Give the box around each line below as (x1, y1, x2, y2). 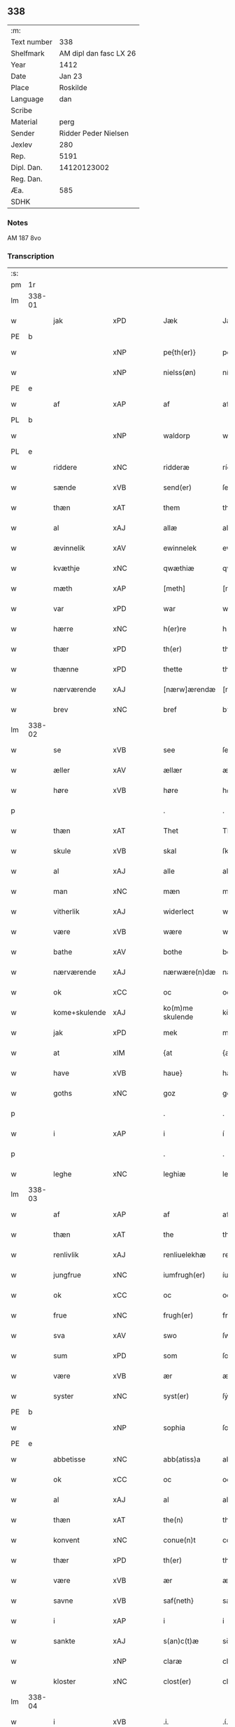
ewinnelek (163, 544, 197, 553)
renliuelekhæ (163, 1250, 206, 1260)
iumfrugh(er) (163, 1270, 206, 1280)
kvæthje (53, 563, 80, 573)
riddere (53, 463, 78, 473)
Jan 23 (59, 71, 83, 81)
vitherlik (53, 907, 80, 917)
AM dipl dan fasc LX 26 (59, 48, 136, 58)
